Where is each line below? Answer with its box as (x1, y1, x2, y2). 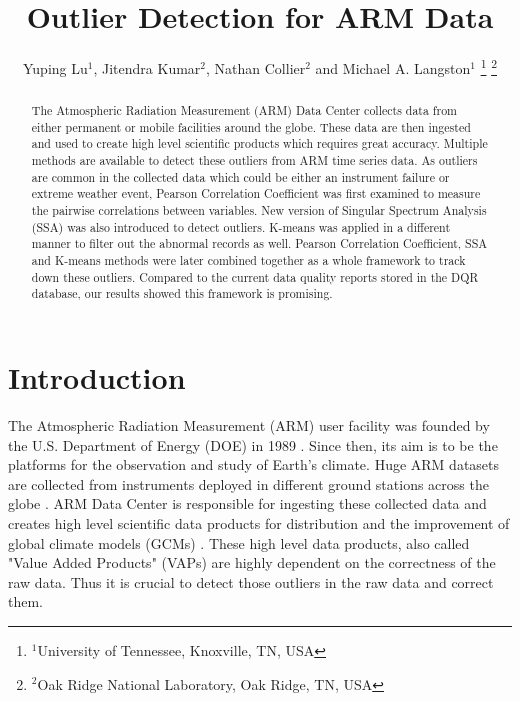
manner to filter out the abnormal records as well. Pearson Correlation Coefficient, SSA (31, 235, 488, 252)
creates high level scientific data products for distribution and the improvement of (8, 512, 510, 533)
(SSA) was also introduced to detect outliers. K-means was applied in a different (31, 218, 451, 235)
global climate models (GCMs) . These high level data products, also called (8, 532, 470, 553)
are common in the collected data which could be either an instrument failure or (31, 168, 450, 185)
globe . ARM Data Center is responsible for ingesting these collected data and (8, 493, 487, 514)
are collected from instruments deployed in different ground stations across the (8, 473, 489, 494)
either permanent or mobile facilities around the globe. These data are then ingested (31, 118, 471, 135)
